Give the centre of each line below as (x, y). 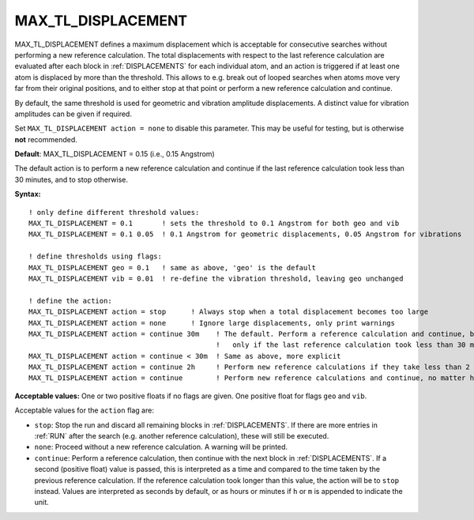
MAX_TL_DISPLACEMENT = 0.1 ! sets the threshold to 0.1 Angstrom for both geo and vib (214, 224)
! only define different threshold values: (114, 212)
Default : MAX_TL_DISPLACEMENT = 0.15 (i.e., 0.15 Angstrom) (115, 154)
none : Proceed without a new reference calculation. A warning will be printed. (161, 447)
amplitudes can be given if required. (73, 114)
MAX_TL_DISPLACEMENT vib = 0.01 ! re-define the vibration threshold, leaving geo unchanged (216, 278)
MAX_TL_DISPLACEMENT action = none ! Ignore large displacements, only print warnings (212, 323)
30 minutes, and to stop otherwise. (71, 179)
